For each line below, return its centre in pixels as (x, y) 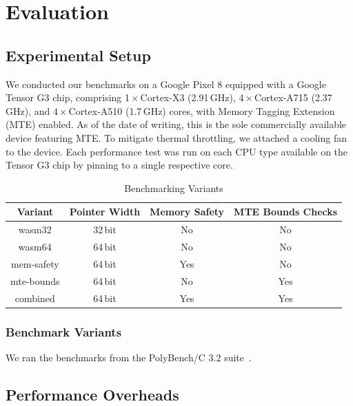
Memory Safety (187, 212)
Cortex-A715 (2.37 (293, 97)
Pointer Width (105, 212)
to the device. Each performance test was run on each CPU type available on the (177, 151)
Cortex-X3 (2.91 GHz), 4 (192, 97)
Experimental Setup (78, 55)
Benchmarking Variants (174, 188)
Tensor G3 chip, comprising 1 (68, 97)
